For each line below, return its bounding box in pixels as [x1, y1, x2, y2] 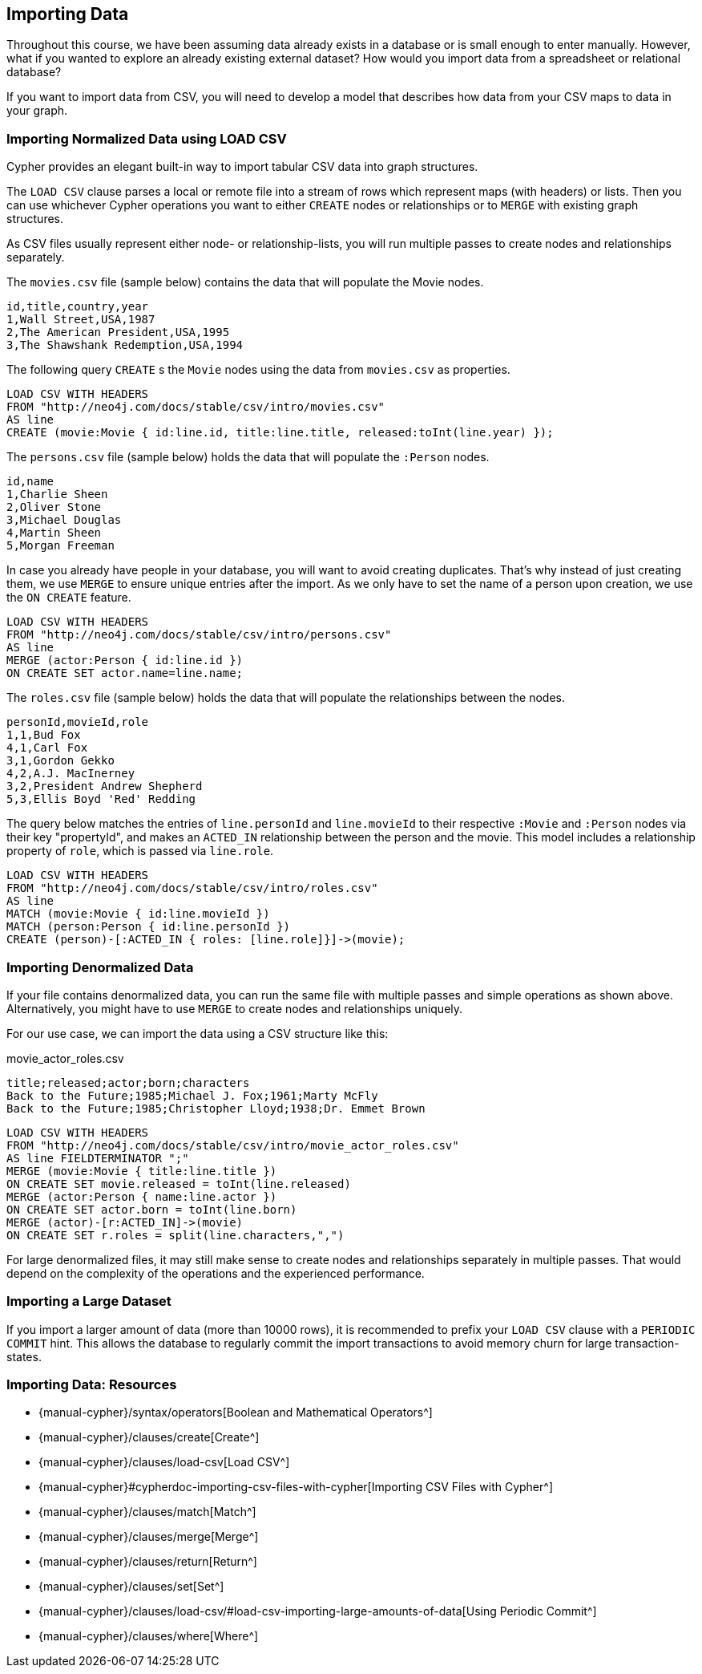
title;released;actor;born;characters [6, 1076, 250, 1089]
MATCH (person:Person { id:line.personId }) [6, 920, 291, 934]
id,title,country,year [6, 300, 149, 314]
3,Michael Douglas [6, 513, 122, 527]
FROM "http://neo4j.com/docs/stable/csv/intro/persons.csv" [6, 628, 392, 642]
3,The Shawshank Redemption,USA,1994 [6, 338, 244, 352]
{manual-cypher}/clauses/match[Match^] [38, 1505, 256, 1519]
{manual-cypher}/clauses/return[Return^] [38, 1554, 257, 1569]
